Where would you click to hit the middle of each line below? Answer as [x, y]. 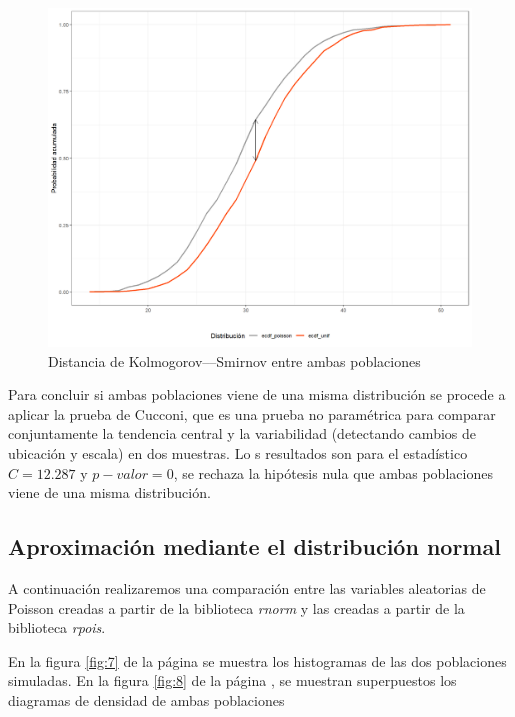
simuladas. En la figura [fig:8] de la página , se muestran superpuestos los [232, 680]
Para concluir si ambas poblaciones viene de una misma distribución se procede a [257, 394]
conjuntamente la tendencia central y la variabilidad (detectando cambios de [242, 433]
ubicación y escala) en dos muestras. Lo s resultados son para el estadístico [238, 453]
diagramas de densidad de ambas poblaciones [146, 700]
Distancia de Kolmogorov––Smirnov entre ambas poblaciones [234, 360]
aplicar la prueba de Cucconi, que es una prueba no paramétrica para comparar [252, 413]
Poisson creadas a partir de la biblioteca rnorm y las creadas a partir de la [236, 607]
